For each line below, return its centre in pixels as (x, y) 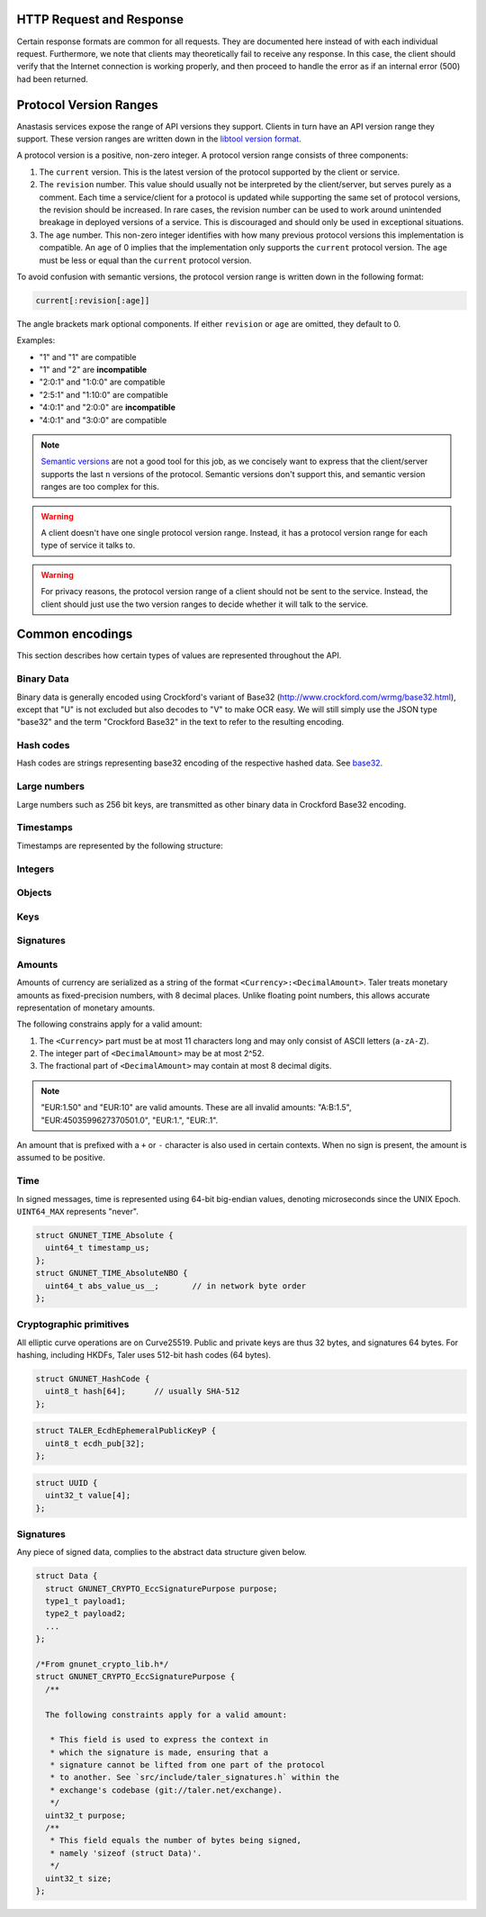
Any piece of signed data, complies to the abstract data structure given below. (162, 1552)
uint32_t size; (79, 1878)
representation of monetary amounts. (86, 1008)
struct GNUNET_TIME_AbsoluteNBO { (112, 1273)
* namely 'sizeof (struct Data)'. (126, 1853)
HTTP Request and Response (100, 19)
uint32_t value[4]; (88, 1496)
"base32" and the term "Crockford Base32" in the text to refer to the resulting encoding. (180, 722)
